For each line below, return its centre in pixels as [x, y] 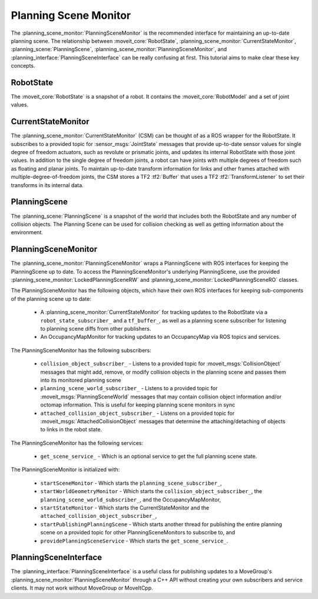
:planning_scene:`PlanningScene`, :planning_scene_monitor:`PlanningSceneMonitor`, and [119, 49]
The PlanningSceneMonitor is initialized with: [65, 470]
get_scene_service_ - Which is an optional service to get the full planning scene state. [149, 457]
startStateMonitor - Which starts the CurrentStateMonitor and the [125, 508]
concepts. [23, 66]
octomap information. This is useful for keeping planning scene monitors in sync [138, 405]
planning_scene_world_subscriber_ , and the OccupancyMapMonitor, [130, 500]
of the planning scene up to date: [51, 299]
